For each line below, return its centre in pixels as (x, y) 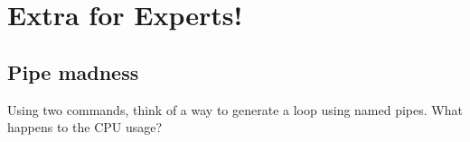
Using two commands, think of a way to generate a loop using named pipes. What (235, 109)
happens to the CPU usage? (85, 127)
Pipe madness (73, 71)
